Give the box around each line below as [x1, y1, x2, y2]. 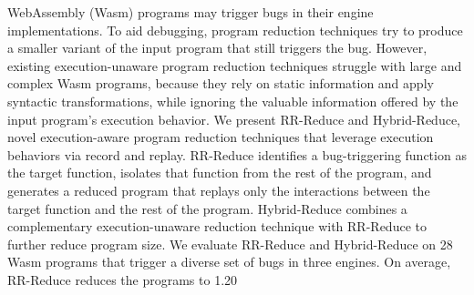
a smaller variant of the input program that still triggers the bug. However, [7, 38, 428, 57]
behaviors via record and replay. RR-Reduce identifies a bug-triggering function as [7, 145, 467, 164]
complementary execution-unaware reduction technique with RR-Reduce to [7, 217, 427, 236]
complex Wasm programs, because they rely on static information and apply [7, 74, 434, 93]
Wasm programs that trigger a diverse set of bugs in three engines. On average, [7, 252, 451, 271]
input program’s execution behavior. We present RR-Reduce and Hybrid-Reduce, [7, 109, 460, 128]
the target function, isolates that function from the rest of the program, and [7, 163, 432, 182]
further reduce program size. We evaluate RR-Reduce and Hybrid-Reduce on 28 [7, 234, 453, 253]
